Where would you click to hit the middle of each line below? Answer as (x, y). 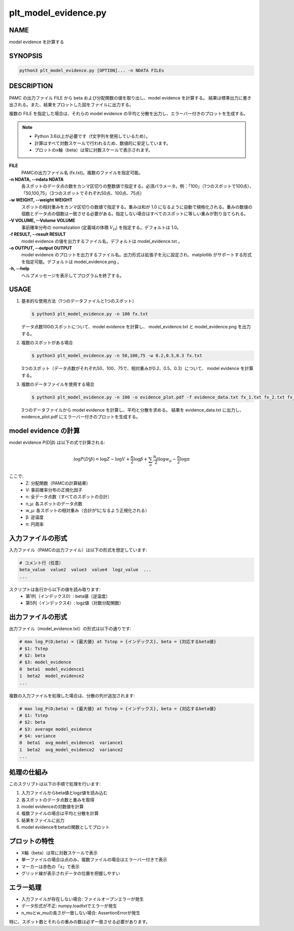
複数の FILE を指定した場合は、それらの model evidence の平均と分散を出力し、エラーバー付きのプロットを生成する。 (128, 114)
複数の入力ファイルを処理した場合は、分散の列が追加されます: (72, 695)
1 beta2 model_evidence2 (52, 676)
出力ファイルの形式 (38, 617)
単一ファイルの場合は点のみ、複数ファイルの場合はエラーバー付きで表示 (94, 859)
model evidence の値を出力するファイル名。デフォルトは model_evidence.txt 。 (102, 241)
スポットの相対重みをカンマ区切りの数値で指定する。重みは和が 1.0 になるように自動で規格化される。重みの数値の (137, 207)
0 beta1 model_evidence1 (52, 669)
